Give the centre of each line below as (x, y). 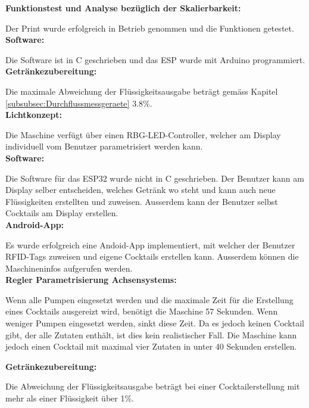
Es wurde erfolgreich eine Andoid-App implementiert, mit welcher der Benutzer (150, 245)
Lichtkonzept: (34, 115)
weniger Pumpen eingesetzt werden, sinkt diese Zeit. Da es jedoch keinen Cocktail (155, 323)
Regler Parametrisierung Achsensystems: (91, 280)
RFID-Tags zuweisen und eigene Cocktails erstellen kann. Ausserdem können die (152, 256)
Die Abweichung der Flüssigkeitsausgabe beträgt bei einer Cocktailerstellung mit (153, 386)
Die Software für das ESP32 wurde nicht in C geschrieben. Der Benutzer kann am (155, 178)
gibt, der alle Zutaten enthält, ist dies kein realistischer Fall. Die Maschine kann (151, 334)
